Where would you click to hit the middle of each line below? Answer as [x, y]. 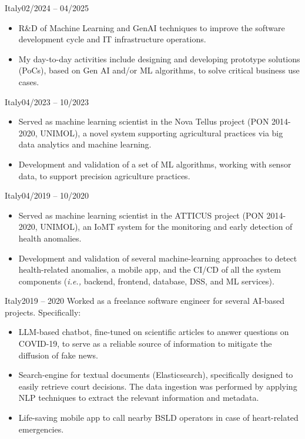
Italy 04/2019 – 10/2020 [47, 195]
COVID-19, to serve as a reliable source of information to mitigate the [145, 344]
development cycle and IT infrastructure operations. [112, 39]
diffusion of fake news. [58, 355]
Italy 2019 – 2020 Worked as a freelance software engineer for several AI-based [145, 301]
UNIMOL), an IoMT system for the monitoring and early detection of [166, 227]
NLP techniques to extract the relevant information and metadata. [139, 398]
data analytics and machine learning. [85, 144]
